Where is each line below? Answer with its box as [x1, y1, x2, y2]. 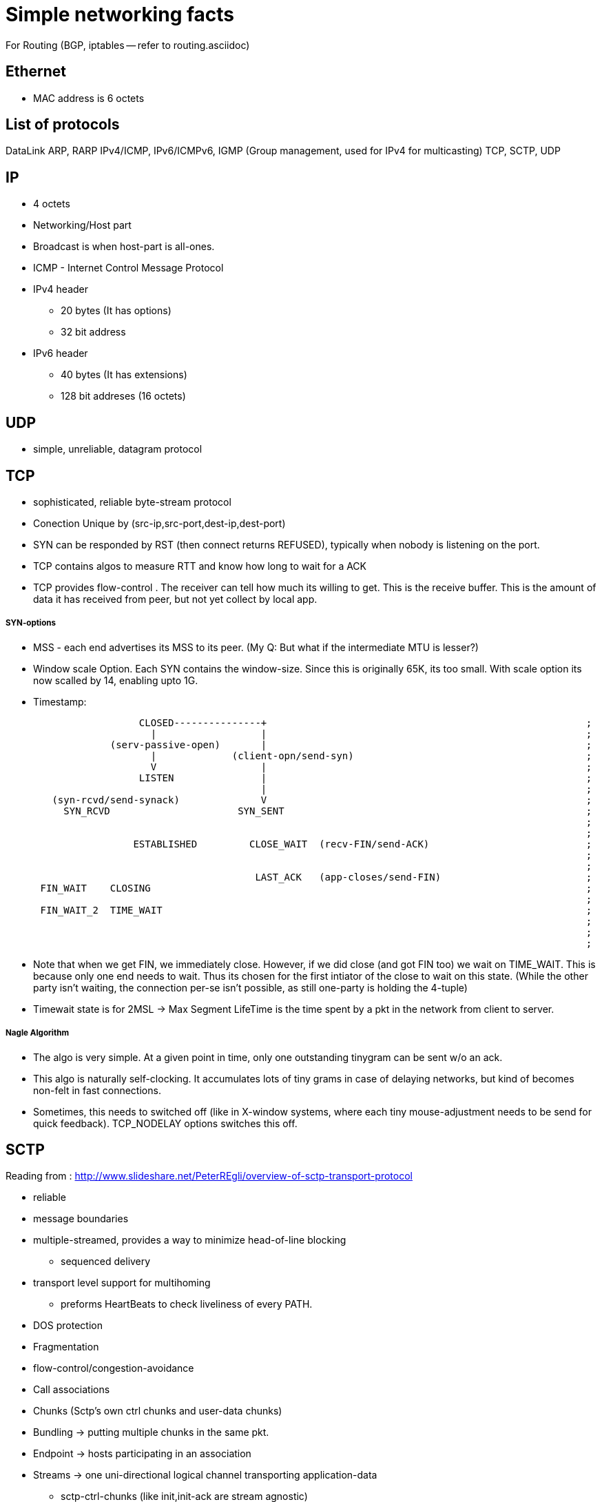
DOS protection [33, 1319, 103, 1332]
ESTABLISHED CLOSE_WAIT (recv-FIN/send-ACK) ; [133, 838, 592, 850]
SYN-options [6, 618, 56, 628]
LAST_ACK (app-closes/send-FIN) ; [255, 871, 592, 883]
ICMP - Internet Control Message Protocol [33, 262, 224, 274]
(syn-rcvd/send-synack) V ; [52, 794, 592, 805]
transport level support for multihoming [33, 1277, 211, 1289]
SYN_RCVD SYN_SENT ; [63, 805, 592, 816]
